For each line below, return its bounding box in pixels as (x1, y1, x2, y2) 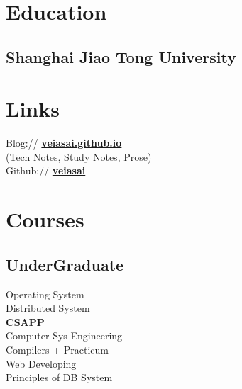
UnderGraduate (6, 253, 124, 275)
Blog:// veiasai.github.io (6, 135, 122, 150)
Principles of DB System (6, 370, 113, 385)
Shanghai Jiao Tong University (6, 45, 236, 67)
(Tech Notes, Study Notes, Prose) (6, 149, 152, 164)
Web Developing (6, 356, 77, 371)
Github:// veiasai (6, 163, 86, 178)
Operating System (6, 286, 84, 301)
